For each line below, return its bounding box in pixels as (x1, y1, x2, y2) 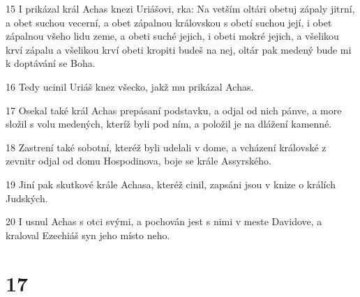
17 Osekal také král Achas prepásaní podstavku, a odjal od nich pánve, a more (6, 102, 342, 117)
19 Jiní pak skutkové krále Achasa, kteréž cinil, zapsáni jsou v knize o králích (6, 176, 336, 191)
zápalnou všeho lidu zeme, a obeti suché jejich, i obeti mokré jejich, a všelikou (6, 29, 339, 43)
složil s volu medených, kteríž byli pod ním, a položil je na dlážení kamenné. (6, 116, 332, 131)
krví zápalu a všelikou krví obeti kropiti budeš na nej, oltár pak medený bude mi (6, 42, 352, 56)
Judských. (6, 190, 48, 205)
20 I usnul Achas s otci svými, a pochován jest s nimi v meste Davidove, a (6, 214, 322, 229)
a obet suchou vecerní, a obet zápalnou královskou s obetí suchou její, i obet (6, 15, 332, 29)
